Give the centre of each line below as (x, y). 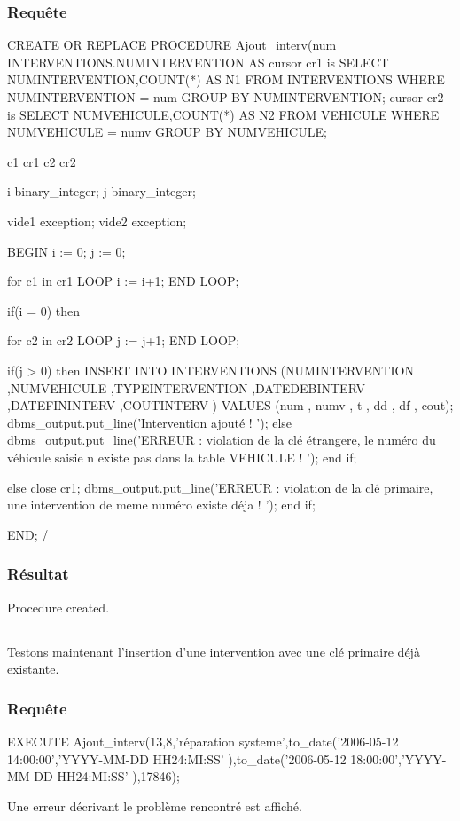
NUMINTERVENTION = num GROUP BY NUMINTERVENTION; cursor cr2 (226, 97)
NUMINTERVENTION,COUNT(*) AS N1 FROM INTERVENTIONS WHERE (226, 79)
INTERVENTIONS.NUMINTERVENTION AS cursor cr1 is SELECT (198, 62)
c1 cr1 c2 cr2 (42, 161)
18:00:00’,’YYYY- (398, 758)
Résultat (38, 574)
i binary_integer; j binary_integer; (101, 191)
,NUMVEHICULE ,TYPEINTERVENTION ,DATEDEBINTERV (186, 387)
